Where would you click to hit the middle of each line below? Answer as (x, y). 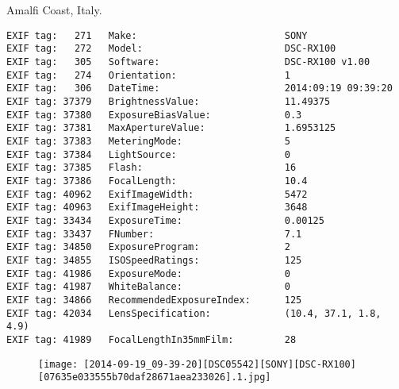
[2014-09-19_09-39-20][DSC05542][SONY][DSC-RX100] (220, 364)
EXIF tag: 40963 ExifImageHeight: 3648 (157, 208)
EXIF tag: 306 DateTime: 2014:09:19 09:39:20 (199, 89)
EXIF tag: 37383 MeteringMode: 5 (148, 142)
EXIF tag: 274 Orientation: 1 (148, 75)
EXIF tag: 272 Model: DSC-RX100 (171, 49)
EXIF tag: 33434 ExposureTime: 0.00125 (165, 220)
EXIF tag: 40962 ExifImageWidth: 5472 (157, 194)
